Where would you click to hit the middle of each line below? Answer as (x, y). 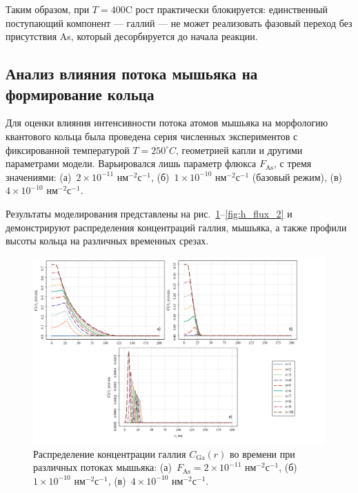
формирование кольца (80, 94)
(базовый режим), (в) (297, 176)
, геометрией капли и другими (239, 149)
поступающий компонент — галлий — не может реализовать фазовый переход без (179, 22)
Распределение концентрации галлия (110, 453)
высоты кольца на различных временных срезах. (107, 241)
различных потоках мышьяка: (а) (102, 467)
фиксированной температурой (68, 149)
